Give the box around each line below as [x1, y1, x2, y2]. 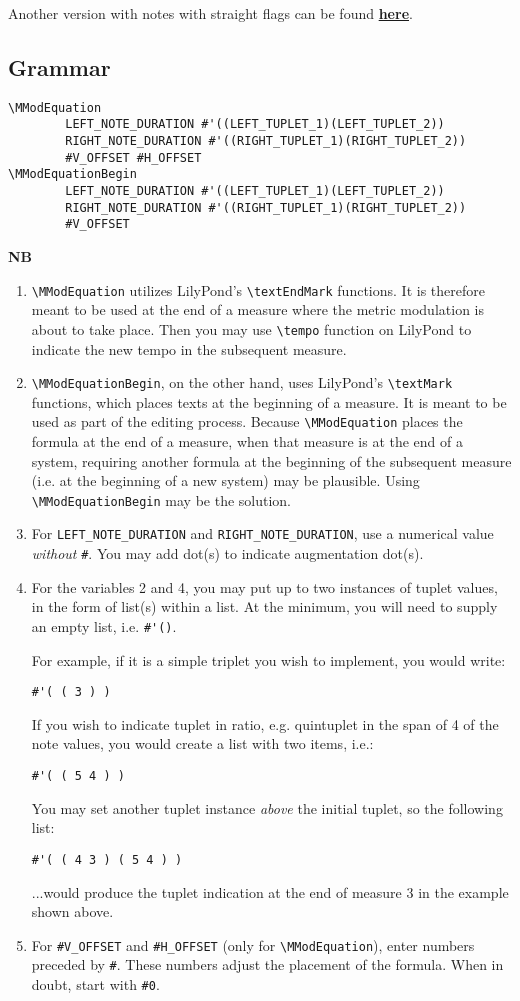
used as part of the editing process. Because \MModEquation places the [31, 411, 463, 432]
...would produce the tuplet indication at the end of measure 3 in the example [31, 881, 509, 902]
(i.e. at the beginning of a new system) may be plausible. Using [31, 470, 420, 491]
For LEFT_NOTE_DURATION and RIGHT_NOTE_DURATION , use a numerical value [31, 523, 494, 544]
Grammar [8, 51, 111, 82]
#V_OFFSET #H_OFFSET [65, 150, 202, 165]
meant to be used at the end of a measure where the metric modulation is [31, 299, 484, 320]
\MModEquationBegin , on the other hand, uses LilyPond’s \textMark [31, 372, 453, 393]
